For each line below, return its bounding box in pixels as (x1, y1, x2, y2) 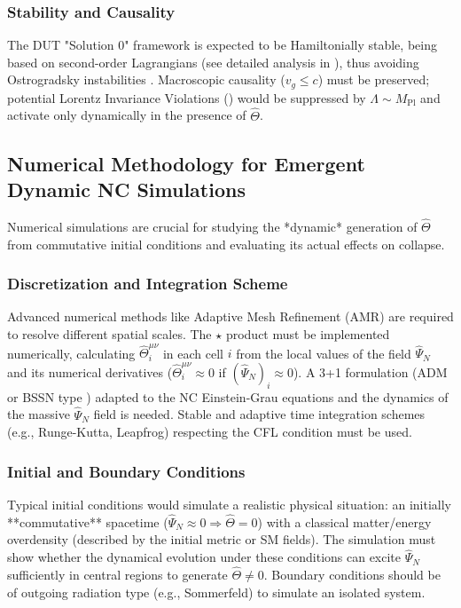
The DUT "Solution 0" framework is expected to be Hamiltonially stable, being (7, 36, 437, 54)
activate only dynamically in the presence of (7, 106, 246, 124)
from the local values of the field (236, 343, 411, 362)
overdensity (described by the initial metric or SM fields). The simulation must (7, 530, 436, 549)
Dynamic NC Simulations (7, 176, 246, 203)
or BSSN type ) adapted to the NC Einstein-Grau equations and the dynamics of (7, 387, 449, 406)
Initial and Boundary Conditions (7, 460, 246, 482)
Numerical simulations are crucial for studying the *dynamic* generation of (7, 217, 418, 236)
